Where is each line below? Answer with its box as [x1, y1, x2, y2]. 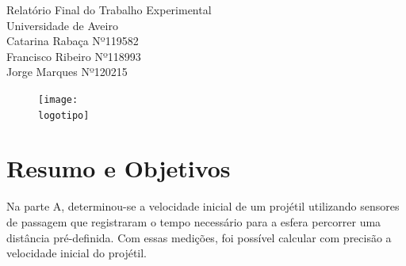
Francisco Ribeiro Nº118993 [6, 47, 141, 64]
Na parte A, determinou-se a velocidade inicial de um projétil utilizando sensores [6, 198, 400, 215]
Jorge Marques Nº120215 [6, 63, 128, 80]
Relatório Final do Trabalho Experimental [6, 2, 212, 17]
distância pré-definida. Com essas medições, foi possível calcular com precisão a [6, 229, 392, 245]
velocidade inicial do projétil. [6, 245, 147, 261]
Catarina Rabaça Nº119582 [6, 32, 139, 49]
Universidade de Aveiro [6, 17, 118, 33]
